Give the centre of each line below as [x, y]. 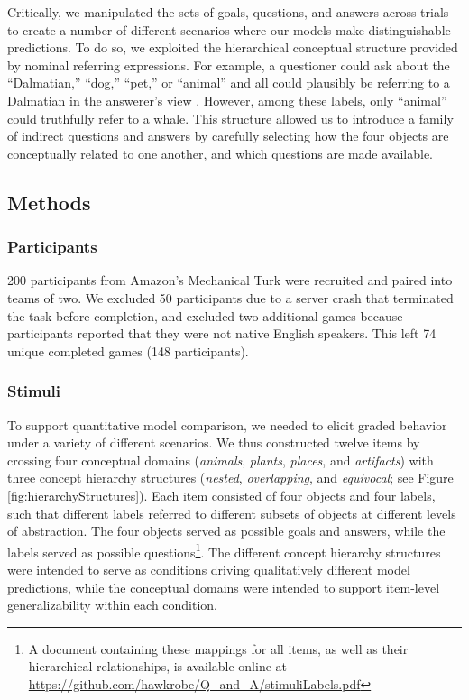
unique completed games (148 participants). [128, 350]
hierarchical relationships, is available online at [157, 666]
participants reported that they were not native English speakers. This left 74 [222, 333]
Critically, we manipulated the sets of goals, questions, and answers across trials [228, 12]
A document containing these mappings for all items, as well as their [218, 648]
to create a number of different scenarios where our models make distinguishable [229, 29]
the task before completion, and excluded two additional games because [205, 315]
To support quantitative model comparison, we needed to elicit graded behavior [227, 424]
